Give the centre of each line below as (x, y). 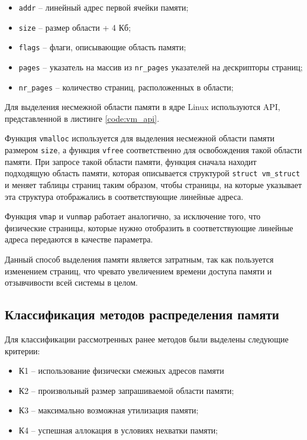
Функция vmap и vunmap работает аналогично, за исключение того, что (133, 216)
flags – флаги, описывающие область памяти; (102, 47)
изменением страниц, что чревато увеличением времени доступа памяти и (138, 271)
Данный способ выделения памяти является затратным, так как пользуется (139, 259)
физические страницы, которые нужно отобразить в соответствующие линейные (149, 227)
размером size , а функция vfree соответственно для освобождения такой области (153, 150)
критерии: (22, 350)
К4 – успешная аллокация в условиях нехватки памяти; (118, 430)
